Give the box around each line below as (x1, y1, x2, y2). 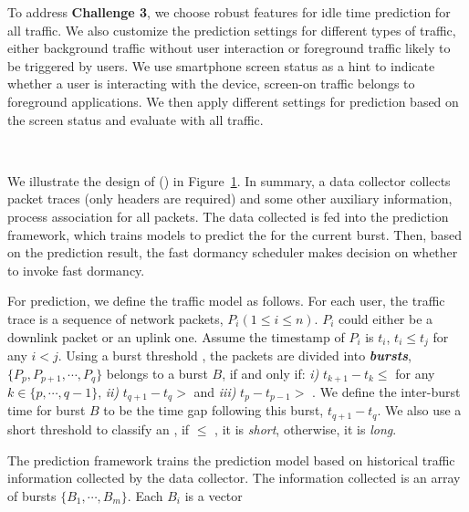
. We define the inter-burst (312, 382, 461, 401)
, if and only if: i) (222, 363, 319, 382)
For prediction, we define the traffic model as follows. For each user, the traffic (7, 291, 445, 310)
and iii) (193, 382, 236, 401)
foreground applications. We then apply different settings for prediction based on (7, 91, 459, 110)
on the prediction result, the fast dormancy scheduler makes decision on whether (7, 243, 458, 262)
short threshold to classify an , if (7, 419, 190, 438)
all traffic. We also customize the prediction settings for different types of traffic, (7, 20, 456, 39)
